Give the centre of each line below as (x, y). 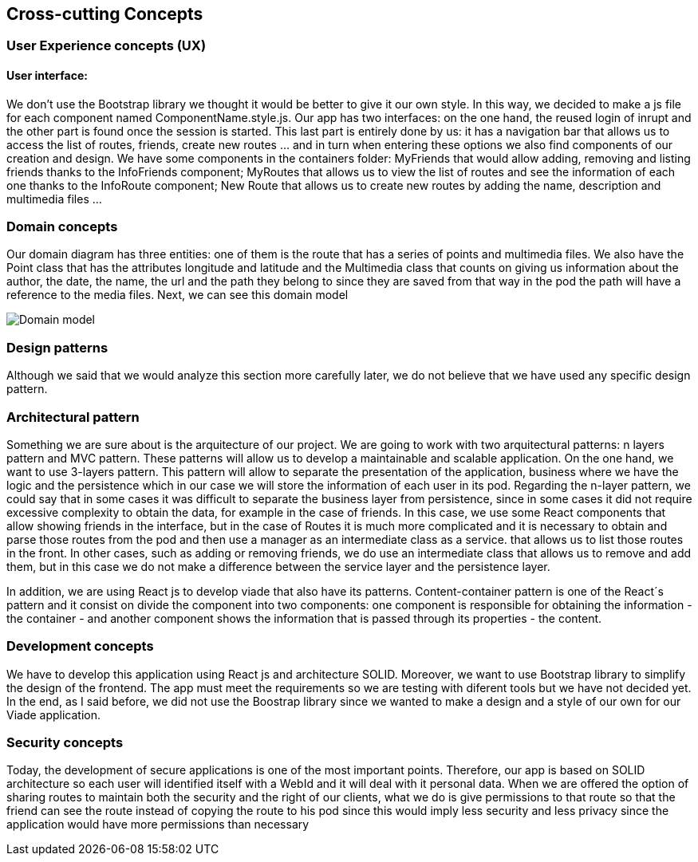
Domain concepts (62, 227)
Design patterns (57, 347)
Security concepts (65, 743)
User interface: (47, 76)
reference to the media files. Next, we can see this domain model (177, 295)
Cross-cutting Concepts (105, 14)
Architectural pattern (73, 417)
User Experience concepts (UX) (106, 46)
